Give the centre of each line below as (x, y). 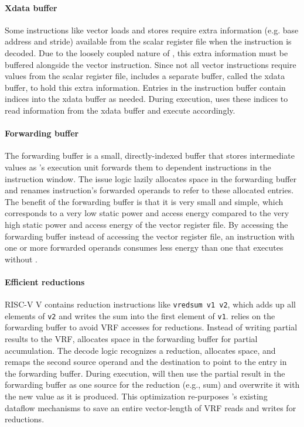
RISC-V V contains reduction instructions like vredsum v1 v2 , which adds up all (150, 304)
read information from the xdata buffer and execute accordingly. (120, 110)
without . (21, 259)
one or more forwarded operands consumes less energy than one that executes (144, 247)
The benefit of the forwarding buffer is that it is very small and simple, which (144, 201)
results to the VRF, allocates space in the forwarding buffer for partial (131, 338)
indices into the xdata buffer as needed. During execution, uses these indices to (146, 99)
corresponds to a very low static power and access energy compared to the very (147, 213)
